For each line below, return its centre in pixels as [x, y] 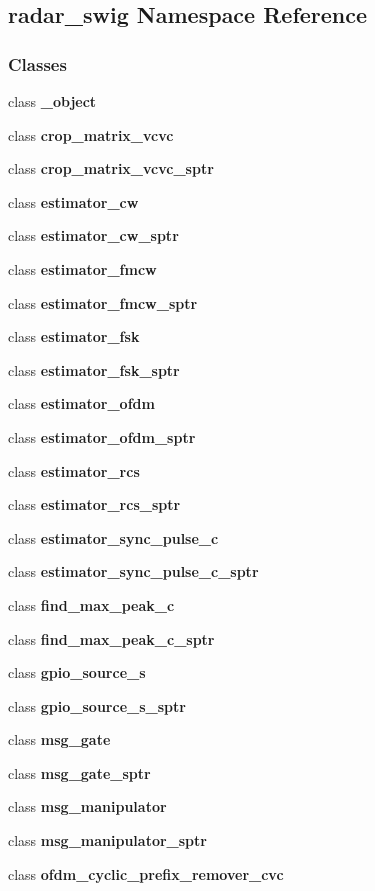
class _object [52, 101]
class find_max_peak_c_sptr [111, 638]
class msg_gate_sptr [79, 772]
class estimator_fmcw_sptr [103, 302]
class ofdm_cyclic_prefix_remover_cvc [146, 873]
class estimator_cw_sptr [93, 235]
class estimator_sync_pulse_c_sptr [133, 571]
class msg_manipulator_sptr [107, 840]
